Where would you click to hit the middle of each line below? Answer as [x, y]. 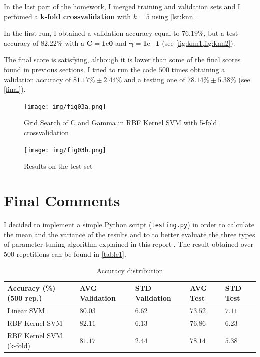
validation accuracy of [38, 79]
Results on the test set [58, 166]
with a [75, 43]
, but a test [221, 33]
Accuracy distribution [130, 271]
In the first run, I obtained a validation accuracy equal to [92, 33]
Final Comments [62, 201]
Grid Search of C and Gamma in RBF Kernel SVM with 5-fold [121, 123]
